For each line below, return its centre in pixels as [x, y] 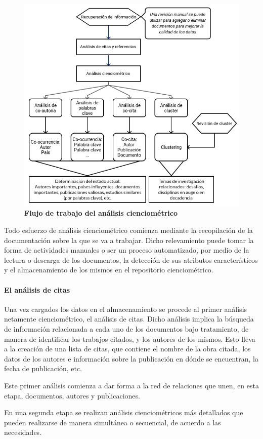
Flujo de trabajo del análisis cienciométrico [101, 213]
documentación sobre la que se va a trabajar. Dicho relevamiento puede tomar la [129, 240]
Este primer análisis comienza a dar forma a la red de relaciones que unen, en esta [131, 385]
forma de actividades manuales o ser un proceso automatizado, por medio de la [127, 250]
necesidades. [23, 432]
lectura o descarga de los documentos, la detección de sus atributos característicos [131, 260]
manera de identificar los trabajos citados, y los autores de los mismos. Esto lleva [130, 338]
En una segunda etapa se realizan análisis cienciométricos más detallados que [124, 412]
